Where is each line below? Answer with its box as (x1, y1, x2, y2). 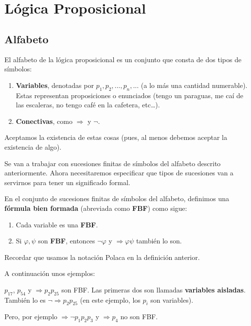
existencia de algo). (4, 141, 62, 152)
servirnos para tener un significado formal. (4, 177, 130, 187)
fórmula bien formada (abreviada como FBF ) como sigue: (4, 203, 187, 213)
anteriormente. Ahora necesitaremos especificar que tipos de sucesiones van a (4, 168, 233, 178)
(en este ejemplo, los (80, 294, 141, 305)
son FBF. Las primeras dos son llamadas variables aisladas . (61, 284, 246, 294)
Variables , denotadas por (16, 80, 94, 90)
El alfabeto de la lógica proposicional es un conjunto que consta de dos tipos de (4, 54, 242, 64)
